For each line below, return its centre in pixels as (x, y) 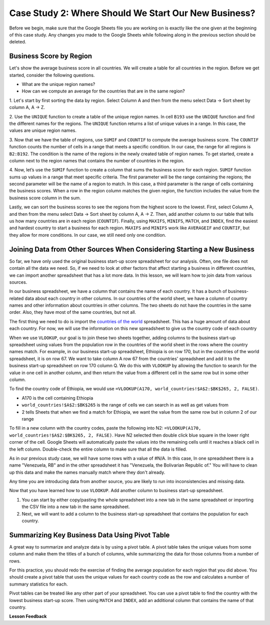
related (16, 298)
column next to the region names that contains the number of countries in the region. (97, 160)
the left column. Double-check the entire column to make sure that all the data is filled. (98, 449)
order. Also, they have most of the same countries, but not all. (73, 312)
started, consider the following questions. (52, 75)
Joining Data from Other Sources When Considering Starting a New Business (132, 249)
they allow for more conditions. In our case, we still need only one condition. (88, 235)
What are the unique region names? (58, 84)
